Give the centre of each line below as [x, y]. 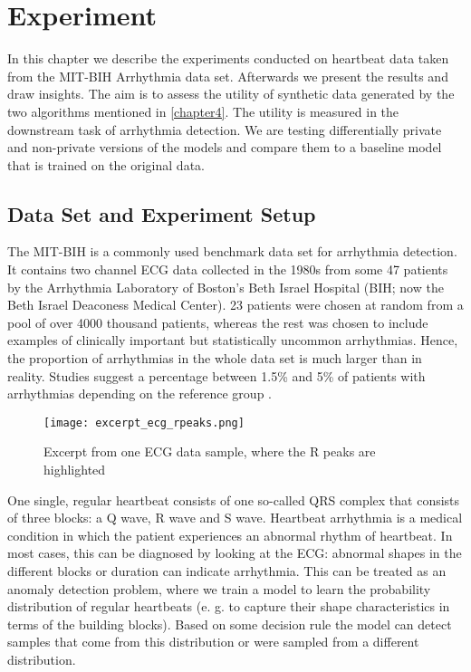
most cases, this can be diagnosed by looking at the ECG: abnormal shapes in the [235, 553]
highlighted [75, 470]
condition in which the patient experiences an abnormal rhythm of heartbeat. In [230, 535]
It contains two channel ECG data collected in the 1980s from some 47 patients [228, 269]
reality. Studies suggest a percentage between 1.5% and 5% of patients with [216, 375]
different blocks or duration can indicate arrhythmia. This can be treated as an [227, 571]
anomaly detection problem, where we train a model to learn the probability [219, 588]
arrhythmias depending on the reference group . [139, 394]
